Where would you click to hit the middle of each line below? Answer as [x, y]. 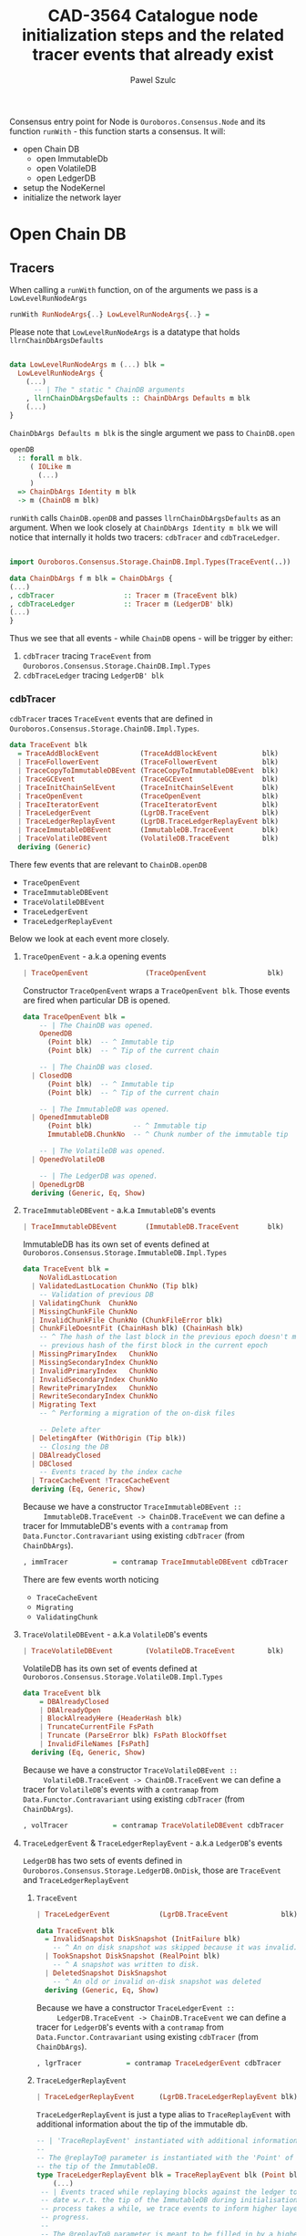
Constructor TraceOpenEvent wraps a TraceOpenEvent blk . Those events [156, 990]
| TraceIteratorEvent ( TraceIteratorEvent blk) [148, 805]
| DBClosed [52, 1464]
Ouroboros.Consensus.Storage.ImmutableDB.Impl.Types [125, 1253]
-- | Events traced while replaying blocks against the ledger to [169, 2192]
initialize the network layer [72, 197]
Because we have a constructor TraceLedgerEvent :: [135, 2007]
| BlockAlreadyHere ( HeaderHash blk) [111, 1719]
